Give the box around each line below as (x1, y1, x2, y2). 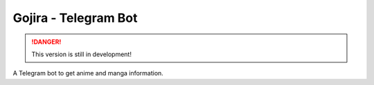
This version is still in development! (31, 50, 132, 58)
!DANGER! (31, 38, 62, 46)
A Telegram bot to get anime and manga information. (12, 69, 164, 77)
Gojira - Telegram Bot (12, 10, 138, 25)
